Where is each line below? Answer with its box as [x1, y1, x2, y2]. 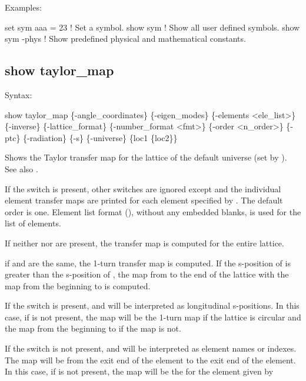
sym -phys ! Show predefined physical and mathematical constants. [5, 32, 246, 45]
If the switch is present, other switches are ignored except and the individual [5, 182, 281, 195]
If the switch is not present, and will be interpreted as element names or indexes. [5, 342, 297, 355]
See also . [5, 162, 38, 175]
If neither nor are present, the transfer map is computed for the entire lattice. [5, 236, 284, 249]
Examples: [5, 1, 42, 13]
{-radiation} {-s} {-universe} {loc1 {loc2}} [23, 131, 178, 143]
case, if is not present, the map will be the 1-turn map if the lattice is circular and [5, 310, 301, 323]
